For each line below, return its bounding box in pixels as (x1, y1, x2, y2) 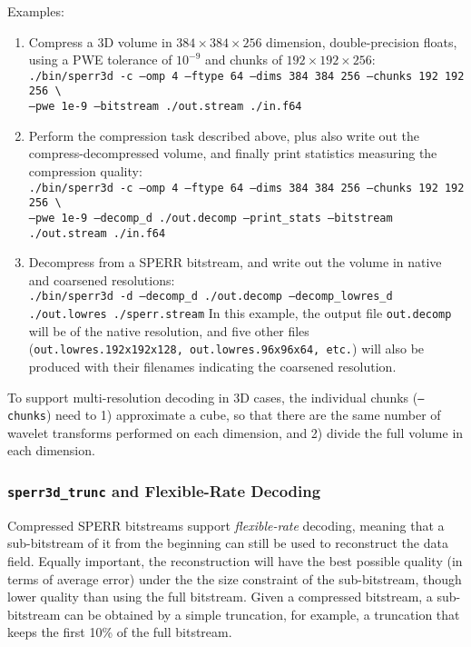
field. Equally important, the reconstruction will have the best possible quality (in (7, 551, 463, 570)
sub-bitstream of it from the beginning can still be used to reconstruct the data (7, 533, 448, 552)
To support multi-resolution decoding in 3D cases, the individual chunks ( (7, 387, 418, 406)
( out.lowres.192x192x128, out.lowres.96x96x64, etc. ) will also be (28, 339, 425, 358)
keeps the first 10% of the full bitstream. (7, 622, 232, 642)
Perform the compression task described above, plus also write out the (28, 125, 419, 144)
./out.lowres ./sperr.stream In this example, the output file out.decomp (28, 304, 452, 322)
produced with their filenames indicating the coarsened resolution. (28, 356, 397, 375)
